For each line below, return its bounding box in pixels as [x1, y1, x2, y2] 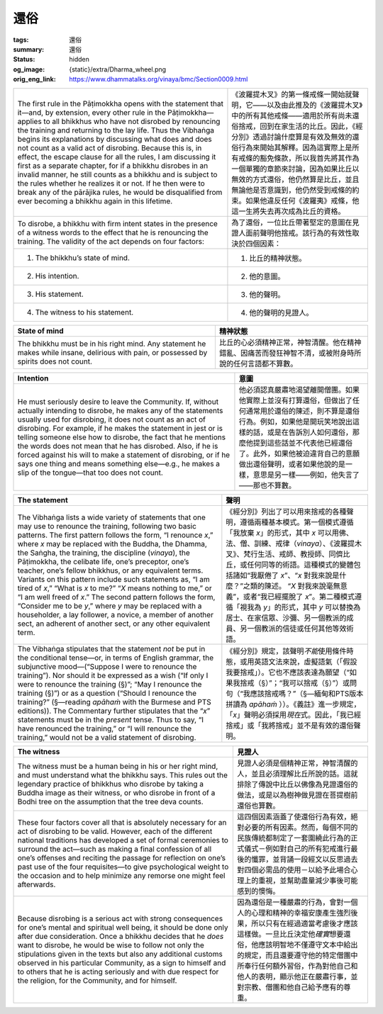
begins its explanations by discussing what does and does [17, 134, 212, 144]
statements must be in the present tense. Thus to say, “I [17, 714, 204, 724]
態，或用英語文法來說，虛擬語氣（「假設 [226, 656, 357, 666]
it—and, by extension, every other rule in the [17, 107, 166, 117]
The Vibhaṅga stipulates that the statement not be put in [17, 643, 206, 653]
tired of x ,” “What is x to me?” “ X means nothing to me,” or [17, 583, 212, 593]
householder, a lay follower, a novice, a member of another [17, 609, 214, 619]
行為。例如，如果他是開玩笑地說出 [238, 417, 353, 427]
